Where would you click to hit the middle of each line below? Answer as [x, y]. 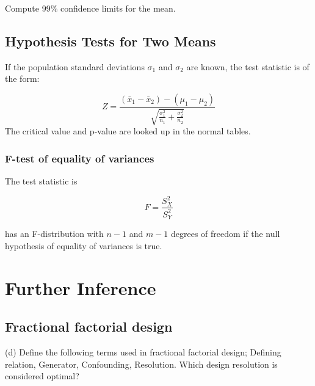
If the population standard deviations [75, 66]
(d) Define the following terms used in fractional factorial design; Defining [143, 351]
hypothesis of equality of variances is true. [84, 245]
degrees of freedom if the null [226, 234]
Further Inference [81, 287]
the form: [22, 78]
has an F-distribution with [54, 234]
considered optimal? [42, 376]
